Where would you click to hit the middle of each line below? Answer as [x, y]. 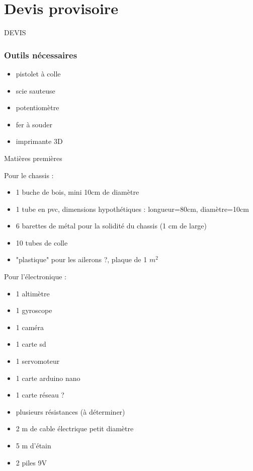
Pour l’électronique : [35, 277]
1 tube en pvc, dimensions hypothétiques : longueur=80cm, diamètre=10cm [132, 209]
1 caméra [30, 327]
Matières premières [33, 158]
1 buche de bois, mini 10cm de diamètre [77, 192]
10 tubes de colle [42, 242]
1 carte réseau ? [40, 395]
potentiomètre [37, 107]
